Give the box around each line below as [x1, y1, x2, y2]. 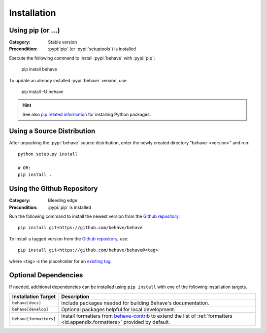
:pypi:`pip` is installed [48, 204, 91, 210]
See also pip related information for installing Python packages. [22, 111, 151, 117]
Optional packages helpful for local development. [61, 306, 176, 313]
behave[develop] [12, 307, 49, 312]
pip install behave [21, 67, 58, 72]
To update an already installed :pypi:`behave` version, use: [9, 77, 128, 83]
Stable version [48, 39, 77, 45]
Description [61, 293, 90, 300]
